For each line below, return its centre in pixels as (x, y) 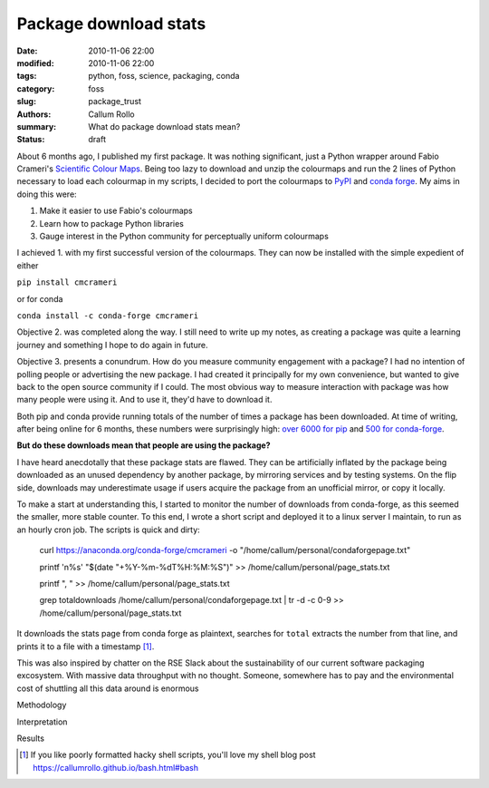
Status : (31, 140)
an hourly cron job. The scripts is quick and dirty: (109, 530)
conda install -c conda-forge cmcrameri (108, 316)
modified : (35, 63)
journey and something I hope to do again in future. (112, 345)
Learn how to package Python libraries (112, 223)
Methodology (42, 705)
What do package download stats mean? (164, 126)
